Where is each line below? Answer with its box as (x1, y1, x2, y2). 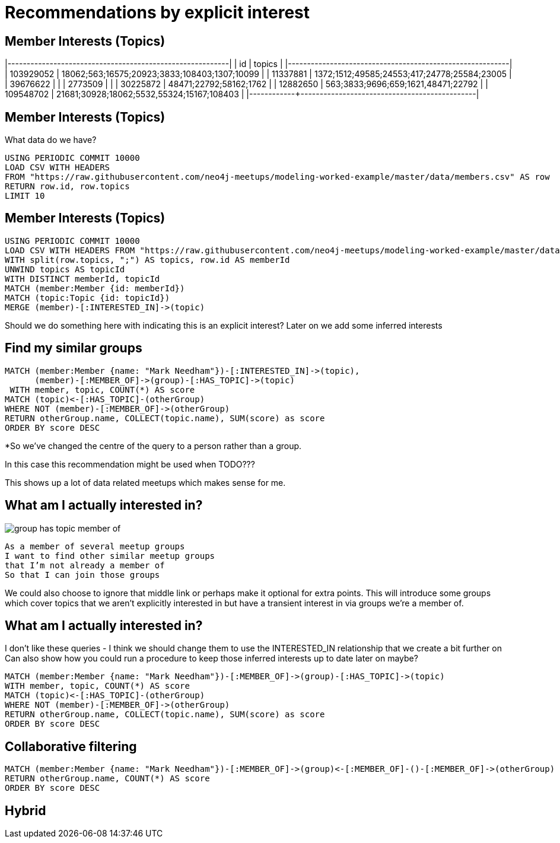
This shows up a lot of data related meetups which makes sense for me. (5, 477, 286, 488)
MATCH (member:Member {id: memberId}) (5, 283, 185, 293)
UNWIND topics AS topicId (5, 264, 125, 274)
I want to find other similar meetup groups (5, 551, 215, 561)
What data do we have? (5, 135, 97, 145)
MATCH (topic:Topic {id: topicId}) (5, 292, 170, 303)
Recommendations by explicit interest (5, 2, 310, 23)
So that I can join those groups (5, 570, 160, 580)
